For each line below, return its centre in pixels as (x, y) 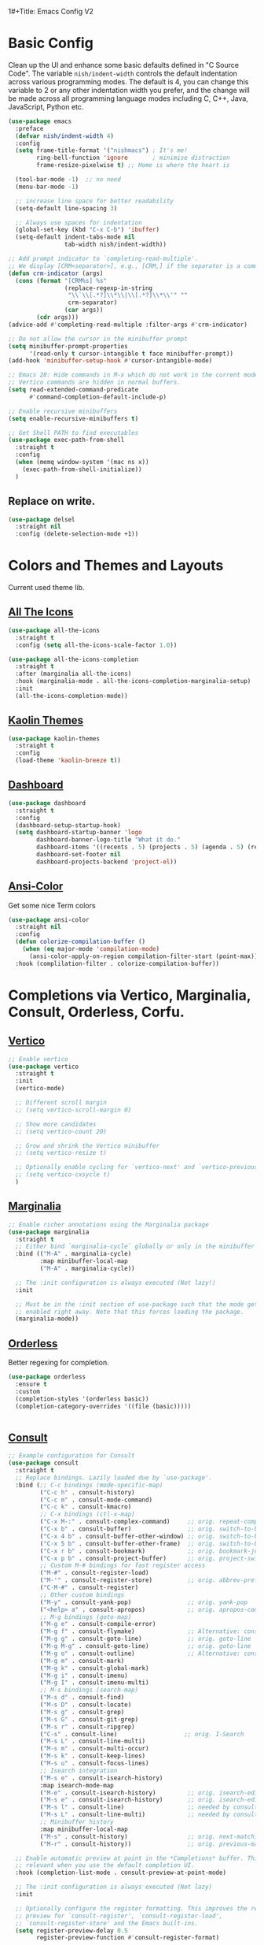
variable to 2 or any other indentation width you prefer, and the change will (129, 90)
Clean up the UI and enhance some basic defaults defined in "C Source (124, 65)
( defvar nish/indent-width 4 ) (64, 136)
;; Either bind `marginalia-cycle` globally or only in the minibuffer (135, 1247)
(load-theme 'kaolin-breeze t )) (68, 761)
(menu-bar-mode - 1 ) (47, 187)
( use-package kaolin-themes (54, 739)
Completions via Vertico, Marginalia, (130, 995)
